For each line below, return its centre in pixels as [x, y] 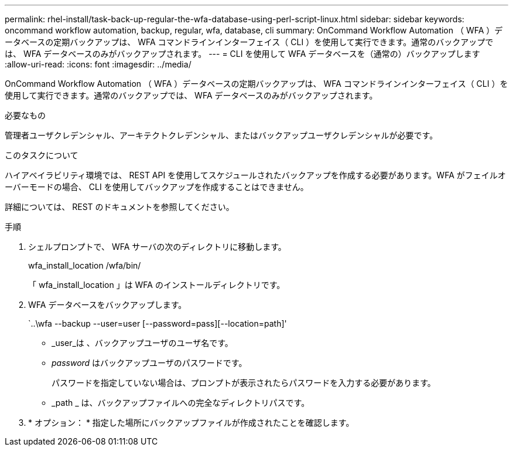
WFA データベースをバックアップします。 [107, 305]
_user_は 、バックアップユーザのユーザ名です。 [142, 343]
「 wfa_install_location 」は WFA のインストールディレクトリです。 [157, 285]
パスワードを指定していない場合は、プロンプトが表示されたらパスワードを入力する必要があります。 [244, 383]
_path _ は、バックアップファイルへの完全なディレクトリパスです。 [181, 403]
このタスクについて [42, 155]
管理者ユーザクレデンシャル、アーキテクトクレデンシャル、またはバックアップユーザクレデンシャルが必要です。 [221, 135]
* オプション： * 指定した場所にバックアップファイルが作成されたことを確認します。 [191, 423]
